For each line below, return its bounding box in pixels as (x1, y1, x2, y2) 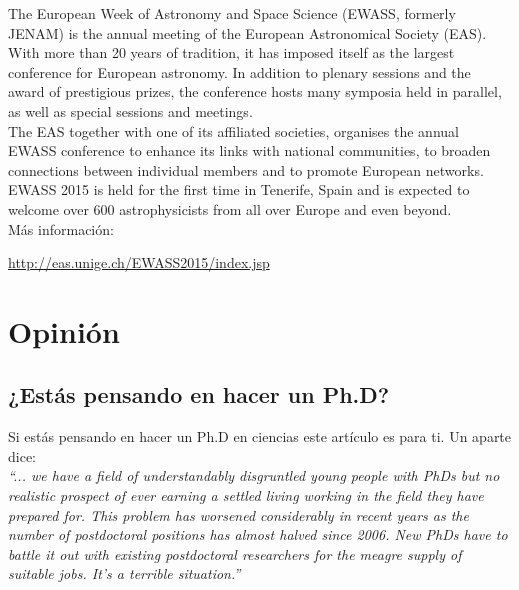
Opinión (8, 310, 120, 351)
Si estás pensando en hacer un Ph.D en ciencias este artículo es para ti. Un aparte (8, 426, 512, 447)
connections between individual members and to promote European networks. (8, 159, 484, 180)
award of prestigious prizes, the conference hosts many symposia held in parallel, (8, 81, 502, 102)
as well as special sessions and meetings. (8, 100, 253, 121)
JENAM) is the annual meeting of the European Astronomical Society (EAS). (8, 22, 487, 43)
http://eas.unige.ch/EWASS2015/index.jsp (8, 252, 270, 273)
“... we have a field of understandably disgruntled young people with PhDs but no (8, 465, 500, 486)
